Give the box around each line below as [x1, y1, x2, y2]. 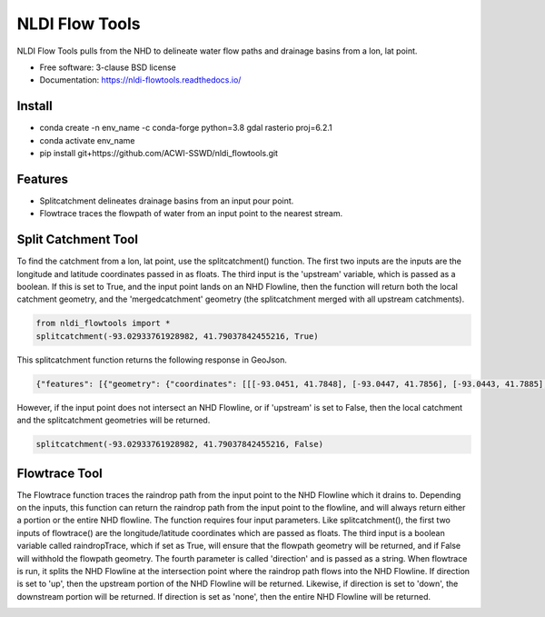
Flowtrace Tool [16, 465, 104, 481]
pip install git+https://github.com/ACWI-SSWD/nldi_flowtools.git [39, 148, 279, 159]
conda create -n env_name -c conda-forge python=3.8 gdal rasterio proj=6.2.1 [39, 123, 332, 134]
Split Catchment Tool [16, 232, 138, 247]
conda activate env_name [39, 134, 135, 145]
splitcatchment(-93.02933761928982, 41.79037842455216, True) [35, 331, 319, 341]
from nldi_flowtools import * [35, 318, 171, 329]
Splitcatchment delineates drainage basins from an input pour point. [39, 195, 294, 206]
